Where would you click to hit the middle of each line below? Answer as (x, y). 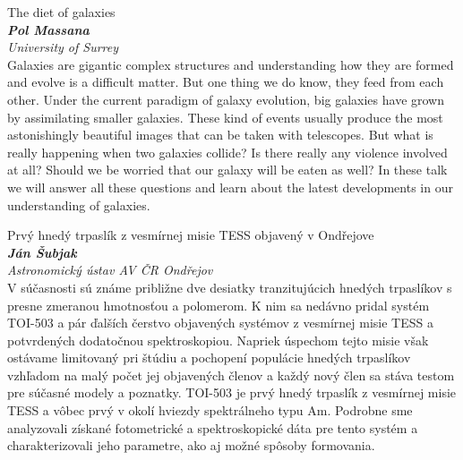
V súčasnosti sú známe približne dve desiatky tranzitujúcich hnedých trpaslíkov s (230, 287)
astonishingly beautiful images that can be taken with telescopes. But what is (220, 135)
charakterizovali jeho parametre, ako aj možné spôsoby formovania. (191, 445)
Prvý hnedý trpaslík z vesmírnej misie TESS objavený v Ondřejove (191, 235)
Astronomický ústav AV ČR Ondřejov (110, 270)
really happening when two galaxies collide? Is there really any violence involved (227, 152)
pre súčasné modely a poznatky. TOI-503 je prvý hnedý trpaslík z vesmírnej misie (232, 392)
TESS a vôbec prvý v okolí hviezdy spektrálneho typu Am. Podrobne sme (210, 410)
